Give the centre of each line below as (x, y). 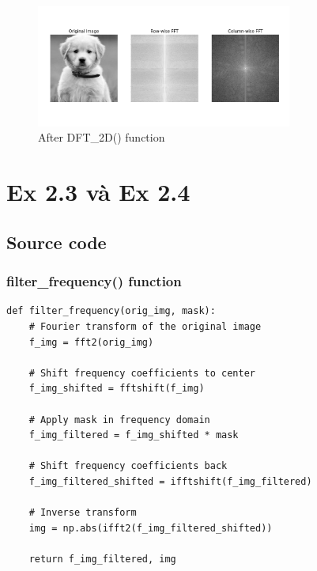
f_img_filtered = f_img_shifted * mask (134, 435)
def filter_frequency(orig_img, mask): (111, 311)
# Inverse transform (83, 513)
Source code (57, 242)
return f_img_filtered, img (102, 559)
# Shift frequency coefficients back (128, 466)
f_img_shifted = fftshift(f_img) (117, 389)
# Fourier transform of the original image (145, 327)
